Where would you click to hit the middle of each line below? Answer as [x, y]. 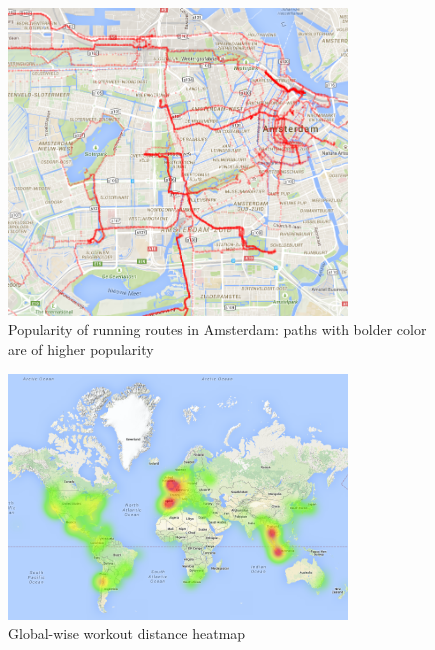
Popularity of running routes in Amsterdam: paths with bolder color [217, 329]
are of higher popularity [81, 349]
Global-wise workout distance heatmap [127, 633]
